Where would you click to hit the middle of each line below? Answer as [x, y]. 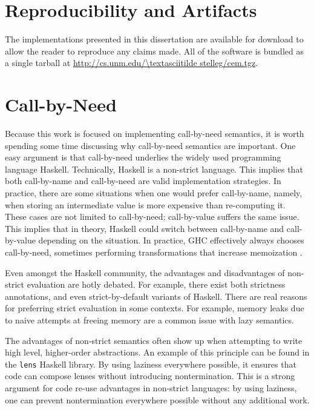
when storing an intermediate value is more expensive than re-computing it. [145, 204]
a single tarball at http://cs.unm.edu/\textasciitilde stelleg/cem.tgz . [132, 63]
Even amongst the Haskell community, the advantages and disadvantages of [145, 272]
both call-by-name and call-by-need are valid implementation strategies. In [143, 181]
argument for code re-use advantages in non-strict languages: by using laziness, [151, 387]
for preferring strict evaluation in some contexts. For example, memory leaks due [155, 308]
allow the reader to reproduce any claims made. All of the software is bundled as [154, 51]
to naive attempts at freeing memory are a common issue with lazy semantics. [149, 319]
